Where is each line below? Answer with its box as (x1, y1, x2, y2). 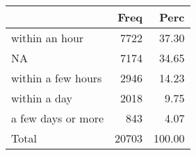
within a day (11, 90, 73, 106)
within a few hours (11, 70, 102, 86)
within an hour (11, 30, 84, 46)
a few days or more (11, 110, 104, 126)
